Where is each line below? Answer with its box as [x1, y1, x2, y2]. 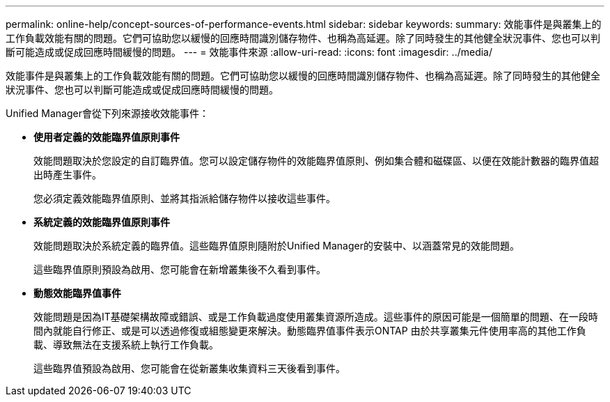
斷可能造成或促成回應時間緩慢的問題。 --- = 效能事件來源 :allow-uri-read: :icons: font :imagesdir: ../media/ [6, 46, 493, 58]
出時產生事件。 [33, 169, 102, 180]
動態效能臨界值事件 [33, 287, 121, 299]
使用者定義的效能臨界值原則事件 [33, 131, 180, 143]
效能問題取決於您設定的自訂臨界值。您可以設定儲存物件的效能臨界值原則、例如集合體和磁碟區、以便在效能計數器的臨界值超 [33, 155, 599, 167]
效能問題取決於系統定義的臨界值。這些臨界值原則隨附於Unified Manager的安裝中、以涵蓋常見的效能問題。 [33, 240, 519, 252]
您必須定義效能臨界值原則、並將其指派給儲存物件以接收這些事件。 [33, 192, 336, 204]
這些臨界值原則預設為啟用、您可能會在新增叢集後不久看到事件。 [33, 263, 326, 275]
